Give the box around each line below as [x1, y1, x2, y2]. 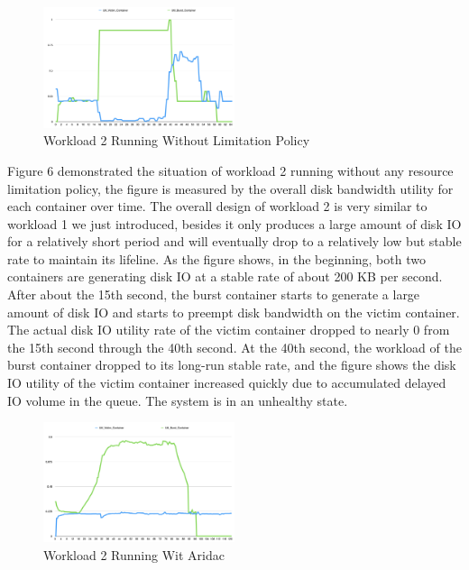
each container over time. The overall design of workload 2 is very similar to [7, 197, 428, 216]
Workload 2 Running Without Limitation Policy [43, 131, 310, 150]
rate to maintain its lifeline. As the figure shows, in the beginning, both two [7, 249, 426, 268]
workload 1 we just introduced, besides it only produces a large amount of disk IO [7, 214, 462, 233]
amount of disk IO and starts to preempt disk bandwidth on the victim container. [7, 302, 460, 321]
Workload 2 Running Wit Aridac [43, 545, 225, 564]
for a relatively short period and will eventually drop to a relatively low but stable [7, 232, 462, 251]
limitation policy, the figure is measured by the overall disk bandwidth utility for [7, 179, 454, 198]
